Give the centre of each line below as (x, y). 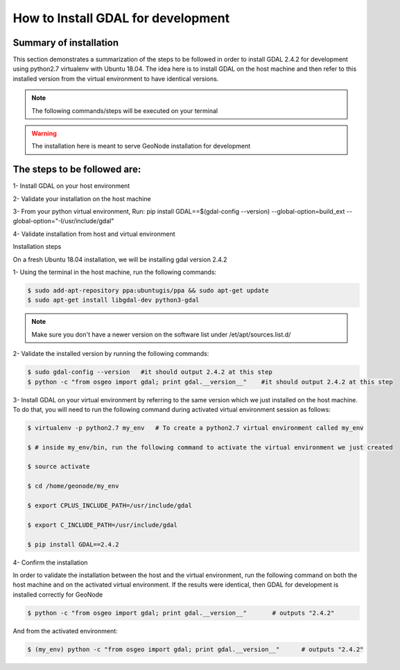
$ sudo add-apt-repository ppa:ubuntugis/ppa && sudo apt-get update (148, 291)
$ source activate (59, 467)
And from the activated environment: (65, 630)
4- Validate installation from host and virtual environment (94, 234)
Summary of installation (66, 43)
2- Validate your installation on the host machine (82, 198)
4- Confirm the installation (50, 562)
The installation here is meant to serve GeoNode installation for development (141, 146)
